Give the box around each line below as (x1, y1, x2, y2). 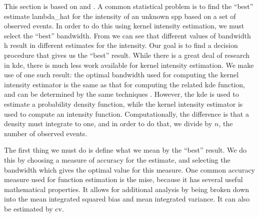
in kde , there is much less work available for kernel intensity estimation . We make (4, 59, 254, 70)
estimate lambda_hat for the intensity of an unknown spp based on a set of (4, 10, 236, 21)
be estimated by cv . (4, 203, 64, 214)
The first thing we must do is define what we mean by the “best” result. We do (4, 145, 246, 155)
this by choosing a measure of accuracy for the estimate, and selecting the (4, 154, 230, 165)
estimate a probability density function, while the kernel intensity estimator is (4, 98, 243, 109)
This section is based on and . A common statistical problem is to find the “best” (4, 1, 253, 11)
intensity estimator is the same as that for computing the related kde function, (4, 79, 245, 89)
